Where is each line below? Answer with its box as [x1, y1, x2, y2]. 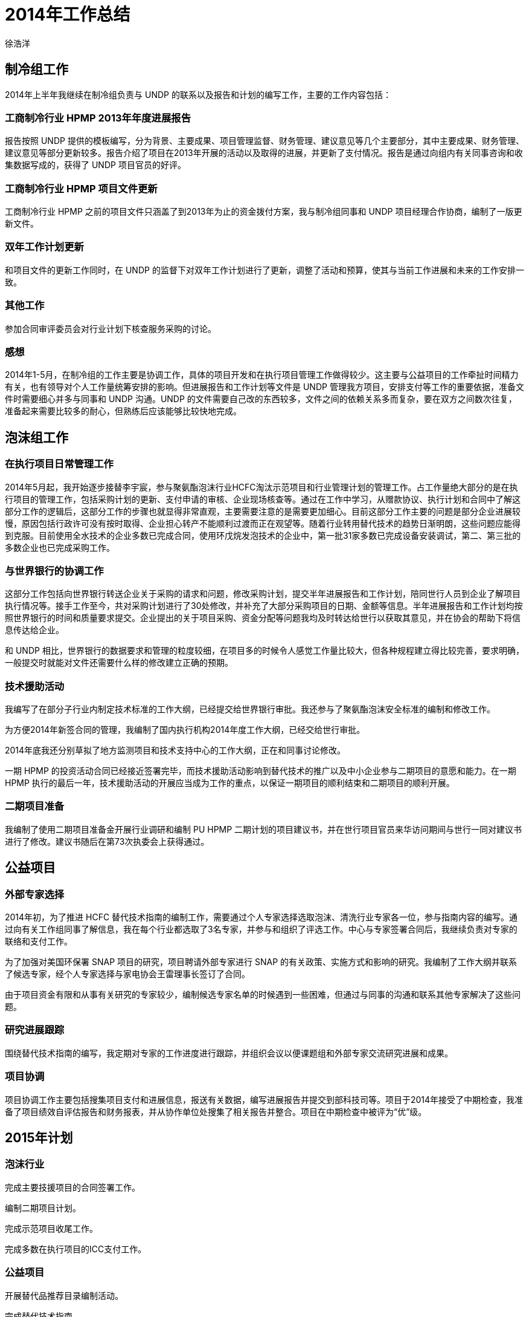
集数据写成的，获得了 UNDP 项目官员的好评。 [5, 160, 186, 171]
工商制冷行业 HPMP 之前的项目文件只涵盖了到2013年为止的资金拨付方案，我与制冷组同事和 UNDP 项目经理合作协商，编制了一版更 [5, 206, 522, 217]
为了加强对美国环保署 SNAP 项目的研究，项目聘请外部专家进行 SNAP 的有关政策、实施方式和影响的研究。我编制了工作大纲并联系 [5, 957, 518, 967]
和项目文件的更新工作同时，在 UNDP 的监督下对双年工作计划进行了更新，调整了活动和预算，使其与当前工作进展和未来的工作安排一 [5, 264, 524, 275]
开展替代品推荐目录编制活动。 [5, 1290, 123, 1301]
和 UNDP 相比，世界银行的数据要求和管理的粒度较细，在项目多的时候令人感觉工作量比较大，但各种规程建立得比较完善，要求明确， [5, 645, 524, 656]
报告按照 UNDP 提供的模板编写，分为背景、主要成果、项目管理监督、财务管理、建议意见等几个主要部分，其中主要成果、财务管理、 [5, 135, 524, 146]
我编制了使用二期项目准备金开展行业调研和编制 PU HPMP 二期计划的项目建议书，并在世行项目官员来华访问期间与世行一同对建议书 [5, 824, 522, 834]
